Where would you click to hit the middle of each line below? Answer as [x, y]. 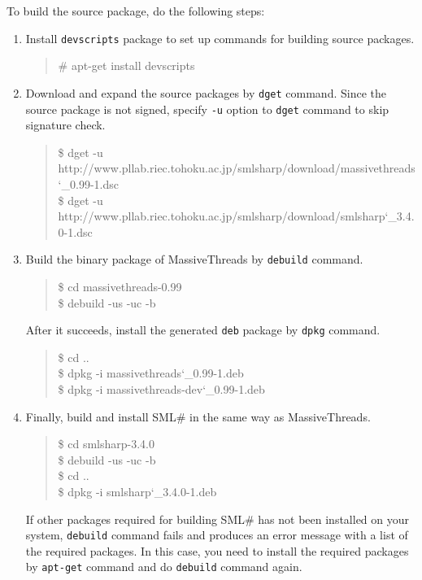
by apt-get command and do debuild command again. [164, 567]
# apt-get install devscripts [126, 65]
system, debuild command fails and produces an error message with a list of [217, 535]
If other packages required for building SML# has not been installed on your [218, 519]
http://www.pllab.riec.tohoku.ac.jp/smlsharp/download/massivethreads [237, 168]
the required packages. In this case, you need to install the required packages [217, 550]
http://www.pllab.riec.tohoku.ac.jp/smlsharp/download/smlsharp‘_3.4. [236, 216]
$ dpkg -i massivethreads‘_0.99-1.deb [151, 373]
